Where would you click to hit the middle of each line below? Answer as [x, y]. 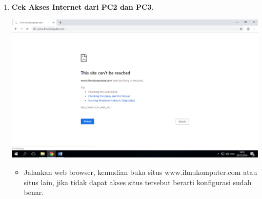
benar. [34, 192]
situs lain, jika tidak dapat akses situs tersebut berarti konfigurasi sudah [138, 182]
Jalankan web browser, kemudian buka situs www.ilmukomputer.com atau [140, 172]
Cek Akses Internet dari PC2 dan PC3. [83, 7]
